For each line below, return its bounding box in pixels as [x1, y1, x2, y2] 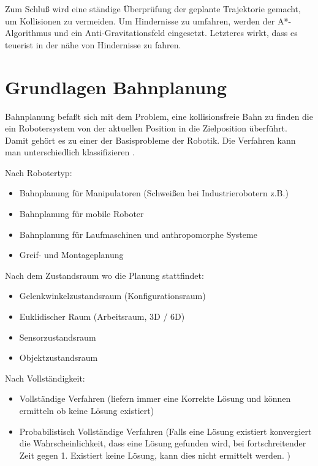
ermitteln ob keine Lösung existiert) [19, 404, 154, 416]
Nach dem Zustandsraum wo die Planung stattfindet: [5, 268, 204, 281]
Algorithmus [5, 26, 51, 39]
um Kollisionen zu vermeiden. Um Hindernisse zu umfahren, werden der [5, 14, 275, 27]
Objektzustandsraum [19, 351, 98, 364]
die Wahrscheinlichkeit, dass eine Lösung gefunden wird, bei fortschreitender [19, 437, 306, 449]
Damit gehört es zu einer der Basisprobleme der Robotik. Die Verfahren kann [5, 133, 296, 146]
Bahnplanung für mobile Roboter [19, 207, 144, 220]
